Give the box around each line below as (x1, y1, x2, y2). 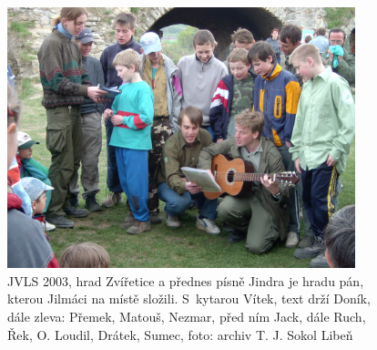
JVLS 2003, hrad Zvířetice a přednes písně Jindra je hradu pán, (7, 271, 364, 290)
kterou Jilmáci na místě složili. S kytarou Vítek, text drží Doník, (7, 289, 371, 308)
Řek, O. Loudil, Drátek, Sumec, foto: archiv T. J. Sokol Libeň (7, 324, 353, 344)
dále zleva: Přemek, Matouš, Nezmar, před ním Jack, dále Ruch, (7, 306, 366, 325)
